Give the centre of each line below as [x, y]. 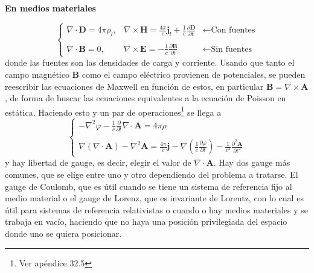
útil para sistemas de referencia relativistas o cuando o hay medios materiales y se [157, 209]
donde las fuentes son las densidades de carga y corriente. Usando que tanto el [150, 62]
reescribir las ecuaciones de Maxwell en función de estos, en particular [134, 86]
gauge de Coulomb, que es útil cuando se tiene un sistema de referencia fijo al [149, 186]
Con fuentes [233, 30]
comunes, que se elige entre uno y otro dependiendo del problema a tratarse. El [152, 174]
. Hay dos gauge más [252, 162]
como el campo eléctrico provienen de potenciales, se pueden [194, 74]
